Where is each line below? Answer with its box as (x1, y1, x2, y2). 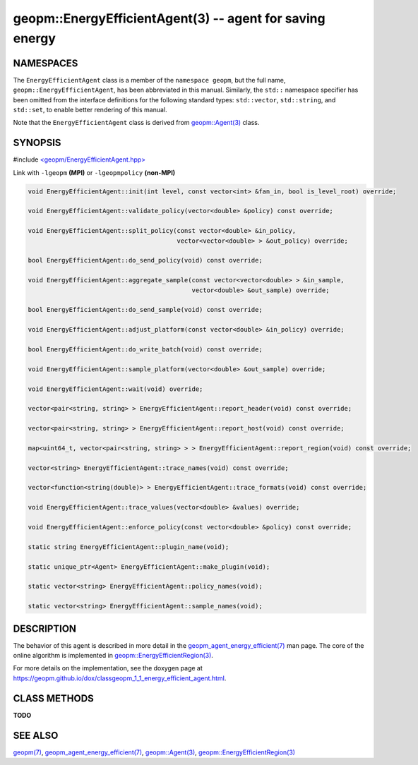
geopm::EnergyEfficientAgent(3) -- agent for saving (13, 11, 326, 26)
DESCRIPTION (13, 622, 77, 634)
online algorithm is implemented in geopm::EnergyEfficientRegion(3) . (13, 651, 213, 659)
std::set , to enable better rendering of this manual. (13, 106, 167, 114)
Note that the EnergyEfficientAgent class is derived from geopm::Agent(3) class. (13, 119, 260, 127)
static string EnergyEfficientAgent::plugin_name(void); (28, 543, 229, 550)
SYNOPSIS (13, 137, 61, 149)
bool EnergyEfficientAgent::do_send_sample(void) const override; (28, 306, 263, 314)
